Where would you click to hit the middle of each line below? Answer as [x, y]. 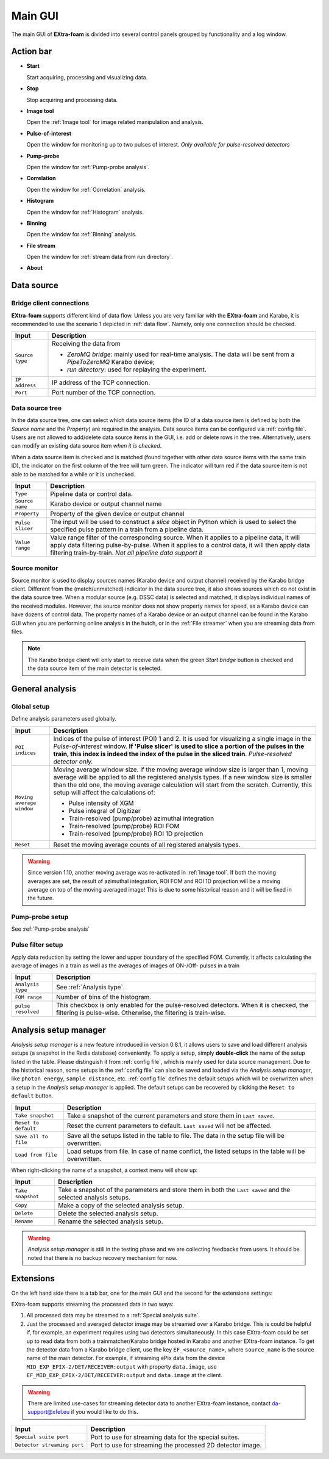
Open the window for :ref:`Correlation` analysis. [86, 189]
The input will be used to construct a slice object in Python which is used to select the [173, 522]
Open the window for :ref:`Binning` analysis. [82, 235]
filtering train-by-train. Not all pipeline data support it [126, 553]
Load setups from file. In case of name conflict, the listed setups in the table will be [186, 1151]
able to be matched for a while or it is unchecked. [73, 474]
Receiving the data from [86, 344]
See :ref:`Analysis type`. [90, 988]
